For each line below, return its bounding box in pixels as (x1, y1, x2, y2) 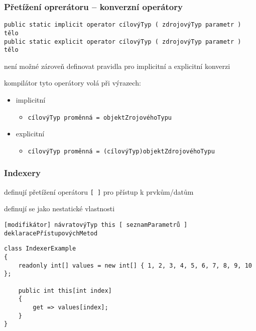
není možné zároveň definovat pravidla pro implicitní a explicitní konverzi (4, 60, 230, 71)
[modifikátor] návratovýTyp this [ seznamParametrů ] (4, 221, 188, 228)
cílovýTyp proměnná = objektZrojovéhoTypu (28, 114, 172, 121)
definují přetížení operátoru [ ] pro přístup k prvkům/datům (4, 186, 194, 197)
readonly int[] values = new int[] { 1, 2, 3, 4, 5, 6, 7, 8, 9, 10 (18, 262, 252, 269)
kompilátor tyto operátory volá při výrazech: (4, 77, 141, 88)
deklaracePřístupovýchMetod (4, 229, 98, 237)
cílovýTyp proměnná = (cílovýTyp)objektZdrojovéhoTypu (28, 147, 215, 155)
